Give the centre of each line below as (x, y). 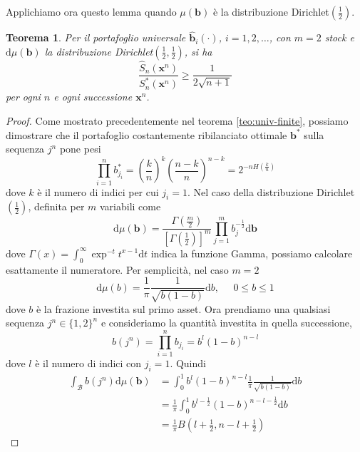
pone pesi (80, 149)
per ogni (23, 97)
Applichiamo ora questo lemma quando (91, 11)
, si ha (198, 51)
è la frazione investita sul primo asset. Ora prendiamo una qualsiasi (183, 308)
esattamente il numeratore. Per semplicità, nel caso (117, 269)
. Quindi (188, 363)
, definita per (56, 206)
